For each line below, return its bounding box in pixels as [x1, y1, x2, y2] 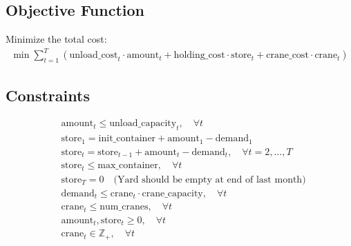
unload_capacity [109, 119, 177, 129]
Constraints [6, 84, 90, 105]
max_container [97, 161, 158, 171]
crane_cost [266, 50, 309, 61]
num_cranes [99, 202, 149, 212]
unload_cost [69, 50, 118, 61]
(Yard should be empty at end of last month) [113, 174, 306, 185]
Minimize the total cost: [6, 32, 107, 46]
